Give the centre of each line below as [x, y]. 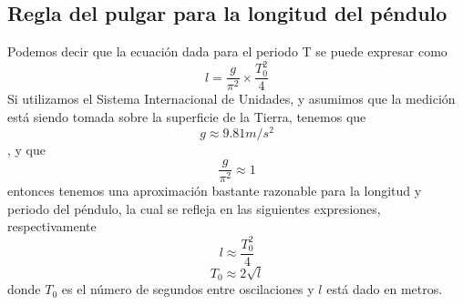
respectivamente [52, 226]
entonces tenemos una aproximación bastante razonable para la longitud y [215, 191]
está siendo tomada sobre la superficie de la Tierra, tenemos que [187, 116]
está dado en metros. [385, 289]
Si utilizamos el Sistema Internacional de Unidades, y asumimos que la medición [231, 99]
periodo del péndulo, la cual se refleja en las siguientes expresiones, [194, 208]
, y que [26, 149]
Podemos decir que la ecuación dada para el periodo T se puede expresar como [227, 51]
